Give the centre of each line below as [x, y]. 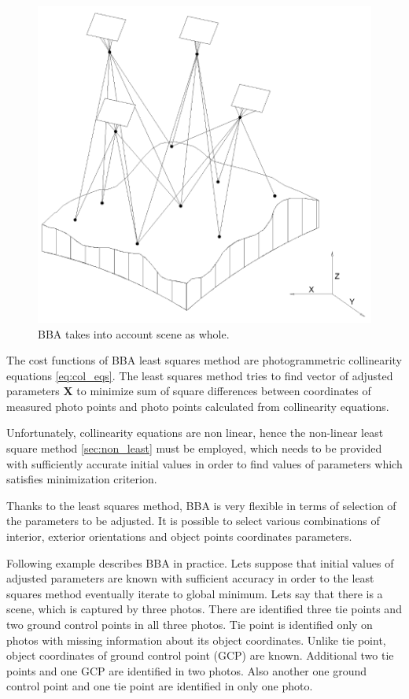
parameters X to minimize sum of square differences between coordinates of [189, 391]
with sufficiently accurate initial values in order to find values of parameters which [204, 463]
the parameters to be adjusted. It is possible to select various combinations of [193, 521]
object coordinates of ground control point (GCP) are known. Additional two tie [200, 655]
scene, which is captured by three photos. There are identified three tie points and [204, 609]
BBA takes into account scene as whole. [134, 333]
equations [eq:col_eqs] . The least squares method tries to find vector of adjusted [200, 375]
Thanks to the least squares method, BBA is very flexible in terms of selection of [201, 505]
